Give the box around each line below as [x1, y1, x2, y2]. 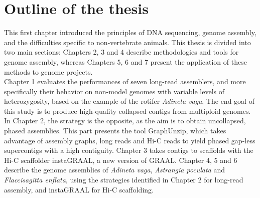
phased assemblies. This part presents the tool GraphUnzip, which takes [4, 125, 226, 136]
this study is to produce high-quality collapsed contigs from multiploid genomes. [4, 105, 251, 116]
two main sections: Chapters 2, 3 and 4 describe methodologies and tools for [4, 47, 239, 57]
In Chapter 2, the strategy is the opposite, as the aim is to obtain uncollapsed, [4, 115, 246, 126]
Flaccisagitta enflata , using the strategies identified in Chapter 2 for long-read [4, 174, 243, 185]
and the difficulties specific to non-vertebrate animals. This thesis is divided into [4, 37, 251, 47]
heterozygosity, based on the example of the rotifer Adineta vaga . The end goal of [4, 96, 254, 106]
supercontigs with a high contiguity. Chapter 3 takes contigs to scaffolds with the [4, 145, 253, 155]
